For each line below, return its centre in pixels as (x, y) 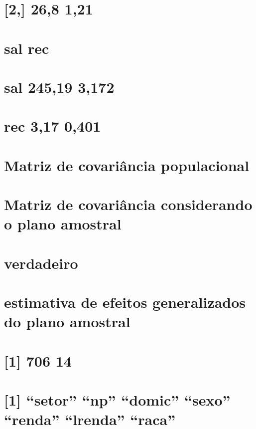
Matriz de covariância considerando (128, 204)
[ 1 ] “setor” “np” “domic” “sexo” (117, 399)
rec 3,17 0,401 (53, 126)
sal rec (27, 48)
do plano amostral (67, 322)
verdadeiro (41, 263)
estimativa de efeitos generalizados (125, 302)
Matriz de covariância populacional (127, 165)
